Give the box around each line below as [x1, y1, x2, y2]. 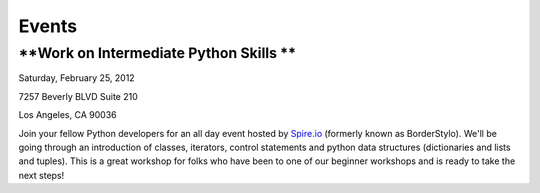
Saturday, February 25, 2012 [18, 72, 135, 84]
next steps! [18, 169, 65, 181]
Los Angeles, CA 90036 [18, 109, 117, 121]
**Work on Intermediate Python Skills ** [18, 44, 297, 62]
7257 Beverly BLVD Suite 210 [18, 90, 139, 102]
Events [18, 15, 78, 37]
